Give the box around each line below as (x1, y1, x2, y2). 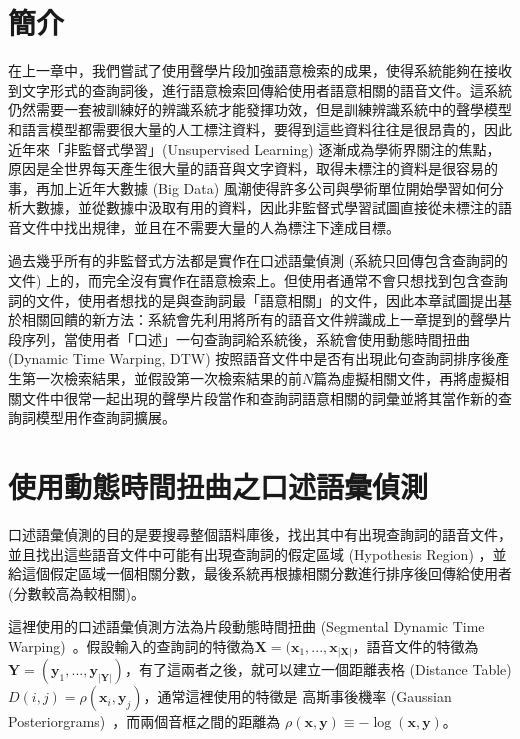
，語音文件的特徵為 (352, 635, 479, 656)
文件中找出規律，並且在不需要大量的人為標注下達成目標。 (21, 216, 400, 237)
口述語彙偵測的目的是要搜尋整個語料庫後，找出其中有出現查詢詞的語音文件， (8, 523, 512, 544)
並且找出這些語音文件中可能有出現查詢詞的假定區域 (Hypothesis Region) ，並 (8, 543, 507, 564)
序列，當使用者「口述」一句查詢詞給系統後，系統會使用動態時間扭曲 (21, 328, 470, 349)
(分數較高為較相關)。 (8, 582, 145, 603)
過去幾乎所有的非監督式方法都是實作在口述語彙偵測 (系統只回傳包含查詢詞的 (8, 250, 509, 271)
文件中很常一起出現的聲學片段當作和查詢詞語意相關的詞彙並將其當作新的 (21, 387, 498, 408)
